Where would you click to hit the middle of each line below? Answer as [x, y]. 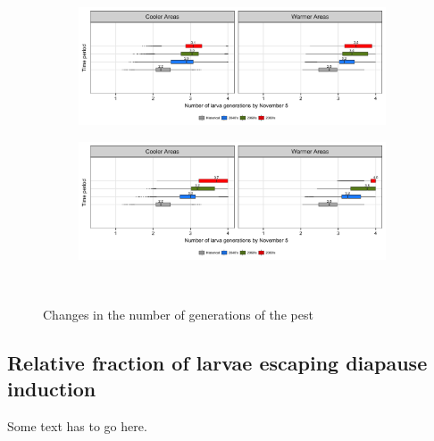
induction [52, 389]
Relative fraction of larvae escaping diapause [217, 362]
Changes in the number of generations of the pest [178, 314]
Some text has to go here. [77, 426]
